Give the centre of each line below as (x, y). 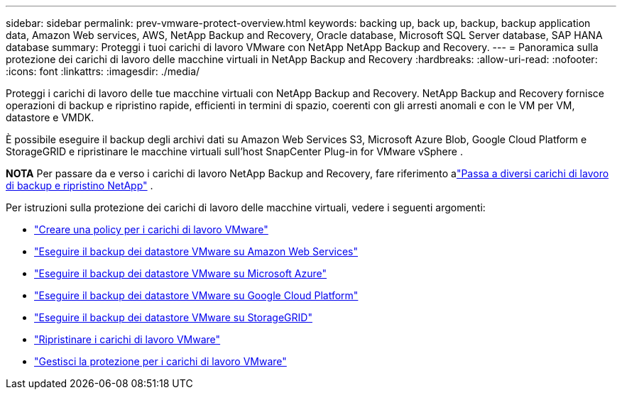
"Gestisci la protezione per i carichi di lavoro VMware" (160, 361)
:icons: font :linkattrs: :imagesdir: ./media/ (103, 71)
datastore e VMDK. (50, 117)
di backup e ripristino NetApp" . (80, 185)
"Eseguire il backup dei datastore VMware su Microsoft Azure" (181, 273)
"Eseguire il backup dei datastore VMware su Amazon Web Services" (196, 251)
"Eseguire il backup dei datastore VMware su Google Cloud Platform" (196, 295)
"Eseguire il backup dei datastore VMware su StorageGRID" (173, 317)
